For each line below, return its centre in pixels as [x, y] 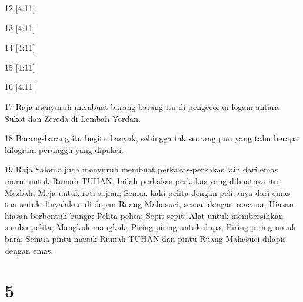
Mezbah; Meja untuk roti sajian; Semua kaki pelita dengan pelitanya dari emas [148, 192]
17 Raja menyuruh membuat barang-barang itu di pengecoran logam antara [142, 106]
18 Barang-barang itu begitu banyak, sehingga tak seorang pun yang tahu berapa [151, 138]
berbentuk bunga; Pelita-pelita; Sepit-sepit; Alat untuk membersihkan [157, 215]
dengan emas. [29, 250]
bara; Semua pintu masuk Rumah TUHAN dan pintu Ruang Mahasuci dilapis [145, 238]
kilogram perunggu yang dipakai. [64, 149]
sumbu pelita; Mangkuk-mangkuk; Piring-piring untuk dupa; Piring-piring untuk [151, 227]
